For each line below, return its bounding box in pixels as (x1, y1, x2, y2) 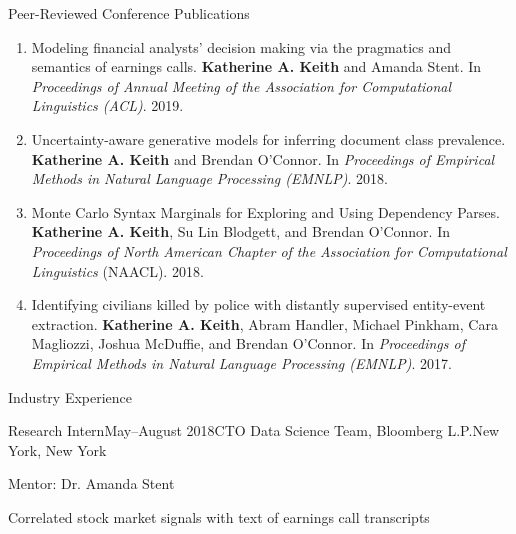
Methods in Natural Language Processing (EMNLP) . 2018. (31, 168, 388, 189)
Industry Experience (8, 386, 133, 407)
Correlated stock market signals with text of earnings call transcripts (8, 506, 430, 527)
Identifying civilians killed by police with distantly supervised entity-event (31, 294, 486, 315)
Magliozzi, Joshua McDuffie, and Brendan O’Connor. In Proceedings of (31, 333, 465, 354)
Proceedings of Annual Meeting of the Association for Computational (31, 75, 452, 96)
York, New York (8, 439, 107, 460)
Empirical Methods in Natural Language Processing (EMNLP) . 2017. (31, 352, 452, 373)
